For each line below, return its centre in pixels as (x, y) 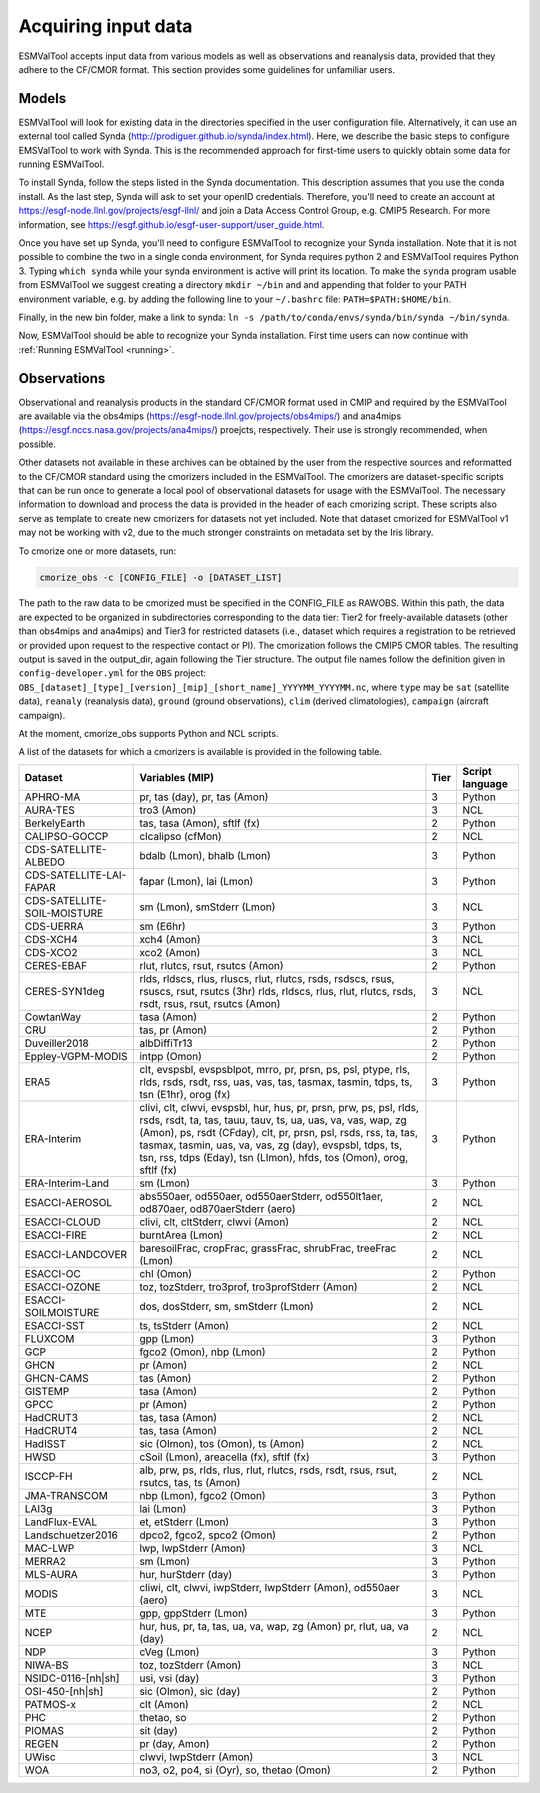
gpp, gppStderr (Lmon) (194, 1613)
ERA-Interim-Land (67, 1183)
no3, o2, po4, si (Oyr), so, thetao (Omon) (235, 1770)
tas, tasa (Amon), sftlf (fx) (199, 823)
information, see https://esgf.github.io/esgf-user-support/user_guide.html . (171, 224)
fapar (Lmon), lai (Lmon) (196, 881)
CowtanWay (53, 1017)
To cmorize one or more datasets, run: (97, 551)
